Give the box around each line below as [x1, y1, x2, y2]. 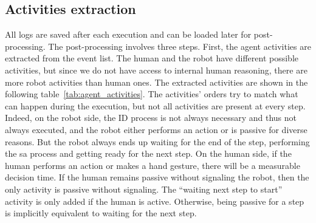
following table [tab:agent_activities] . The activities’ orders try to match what [5, 87, 298, 100]
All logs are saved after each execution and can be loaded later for [5, 28, 252, 41]
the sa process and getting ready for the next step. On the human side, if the [5, 147, 292, 160]
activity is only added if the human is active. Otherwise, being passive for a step [5, 194, 304, 207]
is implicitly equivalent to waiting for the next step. [5, 207, 197, 219]
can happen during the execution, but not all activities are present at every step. [5, 99, 306, 112]
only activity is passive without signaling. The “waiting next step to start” [5, 182, 283, 195]
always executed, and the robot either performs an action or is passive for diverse [5, 123, 307, 136]
